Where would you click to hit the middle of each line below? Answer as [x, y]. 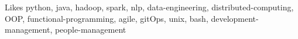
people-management [90, 30]
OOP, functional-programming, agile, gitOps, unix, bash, [107, 18]
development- [235, 18]
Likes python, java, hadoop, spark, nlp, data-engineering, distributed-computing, [149, 7]
